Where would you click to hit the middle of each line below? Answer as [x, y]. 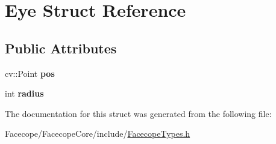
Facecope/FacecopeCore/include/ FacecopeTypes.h [98, 133]
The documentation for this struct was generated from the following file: [138, 113]
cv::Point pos [30, 73]
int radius [24, 93]
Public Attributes [61, 48]
